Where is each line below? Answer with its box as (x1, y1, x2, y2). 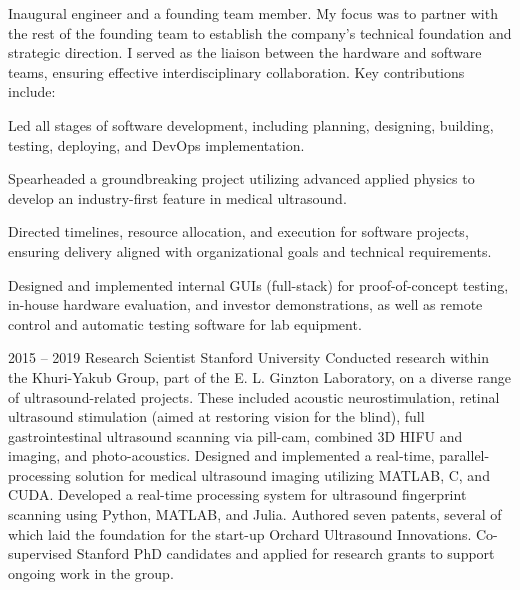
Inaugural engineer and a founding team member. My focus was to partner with (8, 3, 498, 23)
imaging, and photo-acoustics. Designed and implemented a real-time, (8, 445, 435, 466)
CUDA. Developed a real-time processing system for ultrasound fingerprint (8, 484, 467, 505)
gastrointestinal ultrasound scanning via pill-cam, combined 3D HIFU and (8, 425, 463, 446)
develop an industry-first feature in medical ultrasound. (8, 187, 347, 208)
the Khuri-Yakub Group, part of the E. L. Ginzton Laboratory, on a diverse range (8, 366, 511, 387)
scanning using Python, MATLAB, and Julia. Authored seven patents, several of (8, 504, 502, 525)
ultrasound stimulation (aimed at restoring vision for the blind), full (8, 406, 425, 427)
